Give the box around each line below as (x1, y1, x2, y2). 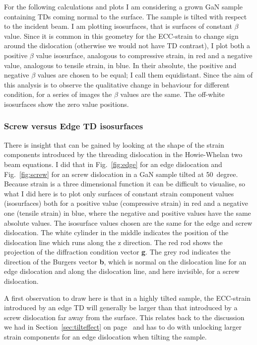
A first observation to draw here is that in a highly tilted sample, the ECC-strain (4, 292, 251, 303)
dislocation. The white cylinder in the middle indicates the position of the (4, 227, 229, 238)
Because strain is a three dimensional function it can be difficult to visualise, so (4, 178, 246, 189)
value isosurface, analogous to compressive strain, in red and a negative (36, 50, 253, 60)
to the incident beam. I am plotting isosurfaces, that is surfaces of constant (4, 21, 232, 31)
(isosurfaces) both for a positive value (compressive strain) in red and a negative (4, 198, 248, 208)
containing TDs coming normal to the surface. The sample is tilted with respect (4, 11, 247, 21)
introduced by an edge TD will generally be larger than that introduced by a (4, 302, 238, 313)
